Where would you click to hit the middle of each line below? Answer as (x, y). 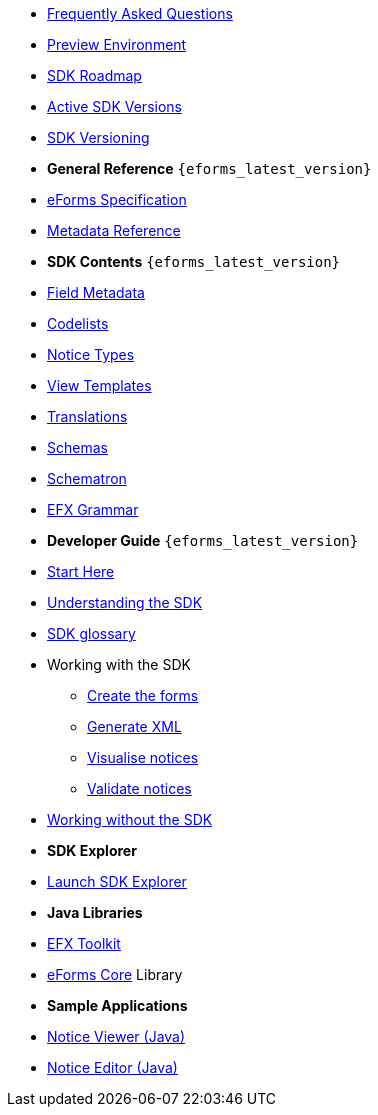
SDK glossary (91, 633)
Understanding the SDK (125, 602)
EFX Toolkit (84, 943)
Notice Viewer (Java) (116, 1036)
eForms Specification (117, 199)
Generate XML (134, 726)
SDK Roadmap (94, 75)
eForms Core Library (115, 974)
